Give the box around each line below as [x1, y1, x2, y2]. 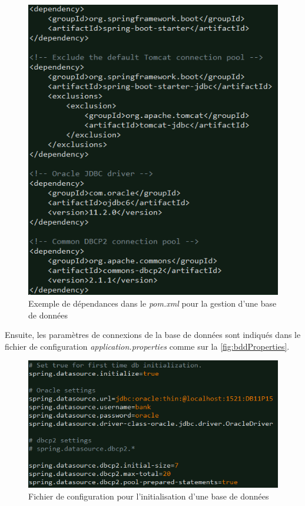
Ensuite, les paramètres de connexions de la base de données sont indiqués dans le [5, 328, 301, 341]
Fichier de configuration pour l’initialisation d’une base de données [28, 489, 269, 502]
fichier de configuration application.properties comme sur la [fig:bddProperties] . [5, 340, 290, 352]
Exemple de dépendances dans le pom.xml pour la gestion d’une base [28, 297, 277, 309]
